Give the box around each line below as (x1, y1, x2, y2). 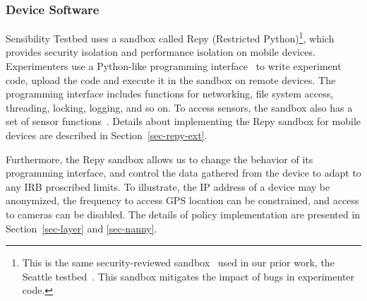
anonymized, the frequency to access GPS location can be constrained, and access (6, 193, 359, 208)
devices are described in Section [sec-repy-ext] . (6, 128, 207, 143)
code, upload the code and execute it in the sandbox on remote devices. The (6, 72, 336, 87)
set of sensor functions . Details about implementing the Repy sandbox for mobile (6, 114, 361, 129)
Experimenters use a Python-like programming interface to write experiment (6, 59, 342, 73)
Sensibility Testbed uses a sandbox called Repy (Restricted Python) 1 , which (6, 29, 335, 45)
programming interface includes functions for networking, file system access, (6, 86, 334, 101)
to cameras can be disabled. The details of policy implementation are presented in (6, 207, 361, 221)
